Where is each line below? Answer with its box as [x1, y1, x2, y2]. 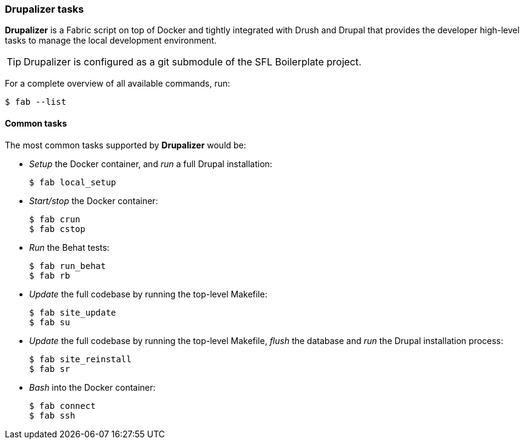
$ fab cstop [29, 224, 86, 234]
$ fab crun [29, 214, 81, 224]
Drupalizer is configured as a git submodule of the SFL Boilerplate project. [24, 56, 361, 68]
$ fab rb [29, 270, 70, 280]
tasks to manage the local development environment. [5, 35, 217, 46]
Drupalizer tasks [5, 3, 84, 15]
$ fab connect [29, 400, 96, 411]
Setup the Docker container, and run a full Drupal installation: [29, 158, 272, 169]
